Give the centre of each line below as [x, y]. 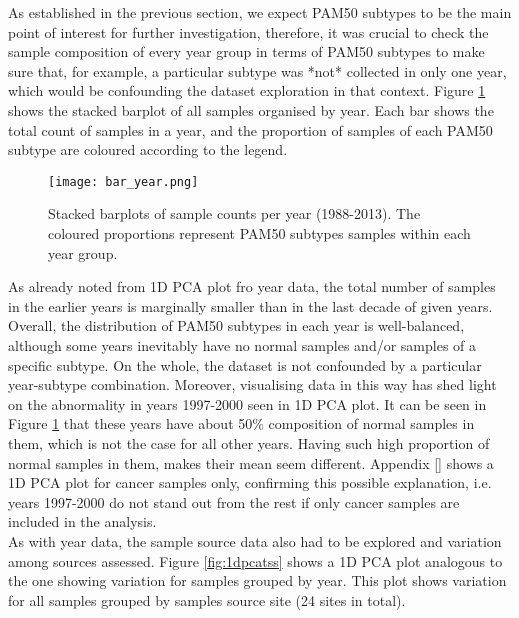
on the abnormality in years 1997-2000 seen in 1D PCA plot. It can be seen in [247, 403]
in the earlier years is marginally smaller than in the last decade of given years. [250, 305]
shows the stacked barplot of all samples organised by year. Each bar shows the [251, 109]
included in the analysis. [82, 521]
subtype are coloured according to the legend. [148, 149]
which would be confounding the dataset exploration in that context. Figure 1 [247, 90]
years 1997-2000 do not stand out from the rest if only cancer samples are [234, 501]
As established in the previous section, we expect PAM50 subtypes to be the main [260, 12]
